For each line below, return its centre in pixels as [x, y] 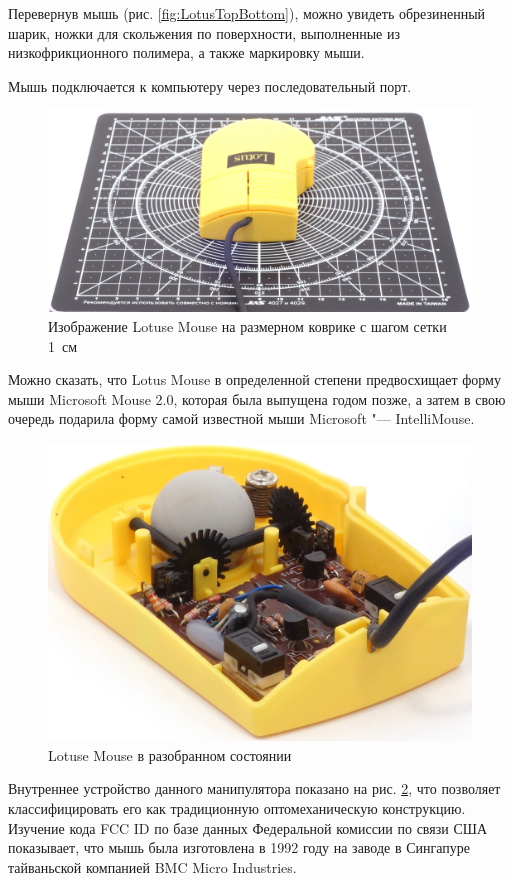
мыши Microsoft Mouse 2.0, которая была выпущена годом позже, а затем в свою [257, 398]
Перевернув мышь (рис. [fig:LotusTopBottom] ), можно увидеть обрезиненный [247, 13]
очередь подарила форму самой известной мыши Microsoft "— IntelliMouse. [241, 418]
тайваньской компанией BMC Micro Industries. [152, 866]
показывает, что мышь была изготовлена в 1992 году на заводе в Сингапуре [239, 847]
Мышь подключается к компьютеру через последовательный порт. [210, 85]
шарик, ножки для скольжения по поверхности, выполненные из [204, 32]
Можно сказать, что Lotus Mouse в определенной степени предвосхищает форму [254, 379]
